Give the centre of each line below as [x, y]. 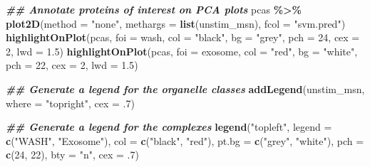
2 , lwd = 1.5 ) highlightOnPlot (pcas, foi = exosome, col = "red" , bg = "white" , [182, 51]
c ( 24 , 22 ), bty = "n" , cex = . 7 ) [72, 155]
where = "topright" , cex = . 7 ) [70, 103]
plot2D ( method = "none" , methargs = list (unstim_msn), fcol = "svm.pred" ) [176, 23]
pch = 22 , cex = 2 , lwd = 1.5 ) [72, 65]
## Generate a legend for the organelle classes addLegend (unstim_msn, [185, 88]
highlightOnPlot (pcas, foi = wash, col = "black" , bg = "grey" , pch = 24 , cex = [183, 37]
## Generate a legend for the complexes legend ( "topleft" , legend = [169, 127]
